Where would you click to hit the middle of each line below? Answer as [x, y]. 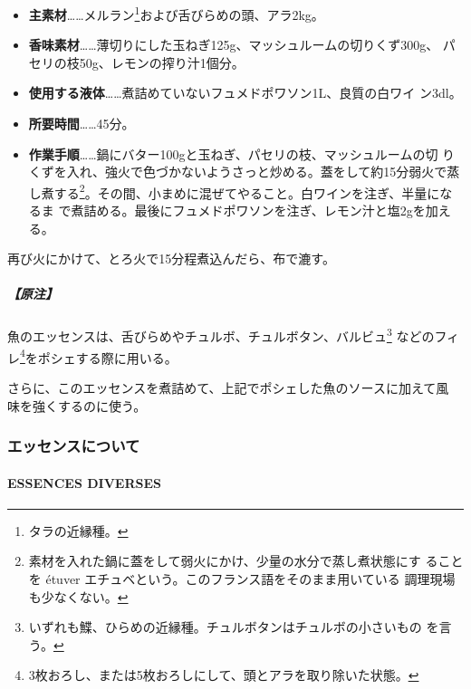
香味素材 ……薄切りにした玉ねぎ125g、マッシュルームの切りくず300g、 [234, 45]
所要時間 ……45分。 [82, 124]
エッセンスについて [74, 446]
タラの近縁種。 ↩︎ [78, 530]
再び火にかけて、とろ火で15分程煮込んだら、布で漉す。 [171, 258]
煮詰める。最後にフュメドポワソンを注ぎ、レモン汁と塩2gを [248, 211]
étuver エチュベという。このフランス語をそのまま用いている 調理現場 [250, 578]
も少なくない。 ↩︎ [78, 596]
